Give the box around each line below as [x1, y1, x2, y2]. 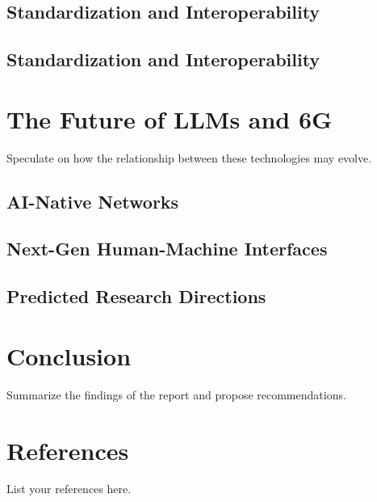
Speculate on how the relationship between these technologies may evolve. [6, 149, 372, 166]
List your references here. [6, 480, 132, 497]
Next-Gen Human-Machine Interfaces [6, 236, 328, 261]
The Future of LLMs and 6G [6, 102, 333, 135]
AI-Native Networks [6, 188, 179, 213]
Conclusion [6, 339, 132, 372]
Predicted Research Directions [6, 284, 266, 309]
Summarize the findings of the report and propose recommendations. [6, 386, 346, 403]
